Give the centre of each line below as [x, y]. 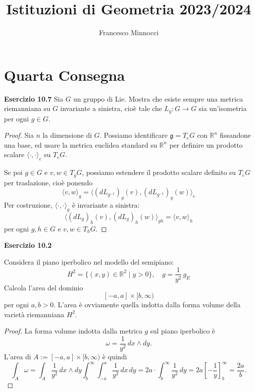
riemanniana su [27, 108]
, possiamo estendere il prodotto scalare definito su [159, 172]
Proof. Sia [19, 135]
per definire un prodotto [206, 144]
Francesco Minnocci [129, 32]
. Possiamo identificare [134, 135]
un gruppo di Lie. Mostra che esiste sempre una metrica [158, 98]
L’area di [18, 356]
